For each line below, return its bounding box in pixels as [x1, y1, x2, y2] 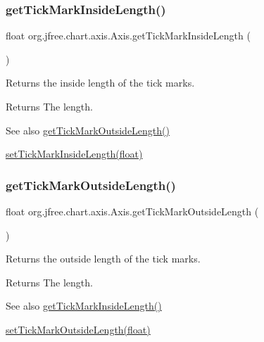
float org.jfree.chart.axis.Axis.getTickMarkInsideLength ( [6, 28, 251, 43]
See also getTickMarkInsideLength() [6, 298, 162, 313]
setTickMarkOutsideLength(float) [6, 322, 151, 336]
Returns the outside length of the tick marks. [6, 251, 201, 266]
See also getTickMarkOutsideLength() [6, 122, 170, 137]
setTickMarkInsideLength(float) [6, 146, 143, 161]
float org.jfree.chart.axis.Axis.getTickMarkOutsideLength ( [6, 204, 259, 218]
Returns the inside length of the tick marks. [6, 75, 195, 90]
